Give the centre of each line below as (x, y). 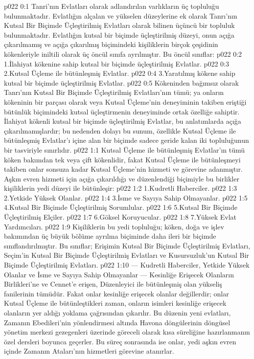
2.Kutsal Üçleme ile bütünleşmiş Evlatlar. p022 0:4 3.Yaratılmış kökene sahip (120, 73)
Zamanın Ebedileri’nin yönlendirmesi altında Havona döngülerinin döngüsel (117, 322)
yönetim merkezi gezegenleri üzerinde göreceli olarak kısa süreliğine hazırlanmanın (127, 332)
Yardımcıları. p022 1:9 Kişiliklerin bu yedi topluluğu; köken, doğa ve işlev (114, 226)
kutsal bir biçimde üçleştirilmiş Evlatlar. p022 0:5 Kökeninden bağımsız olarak (121, 82)
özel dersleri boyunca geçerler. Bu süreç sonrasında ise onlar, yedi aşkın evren (120, 341)
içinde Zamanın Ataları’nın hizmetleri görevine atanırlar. (89, 351)
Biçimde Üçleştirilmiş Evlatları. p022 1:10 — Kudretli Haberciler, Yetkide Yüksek (127, 265)
